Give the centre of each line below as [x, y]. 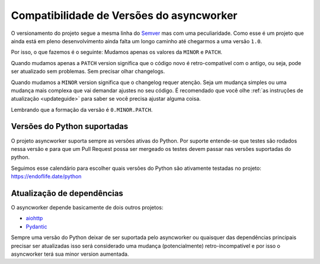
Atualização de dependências [67, 193]
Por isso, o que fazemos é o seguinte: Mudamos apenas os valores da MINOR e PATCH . [116, 52]
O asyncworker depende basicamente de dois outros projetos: [87, 208]
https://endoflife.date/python [46, 176]
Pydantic [36, 226]
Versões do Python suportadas [70, 126]
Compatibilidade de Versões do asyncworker [124, 15]
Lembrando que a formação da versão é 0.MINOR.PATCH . [82, 110]
